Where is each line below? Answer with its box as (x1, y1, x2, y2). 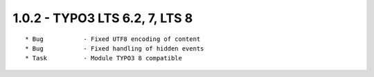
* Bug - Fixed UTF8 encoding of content (25, 35, 201, 43)
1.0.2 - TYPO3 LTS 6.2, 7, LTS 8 (12, 10, 193, 26)
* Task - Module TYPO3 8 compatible (25, 54, 183, 62)
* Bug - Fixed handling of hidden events (25, 44, 204, 52)
